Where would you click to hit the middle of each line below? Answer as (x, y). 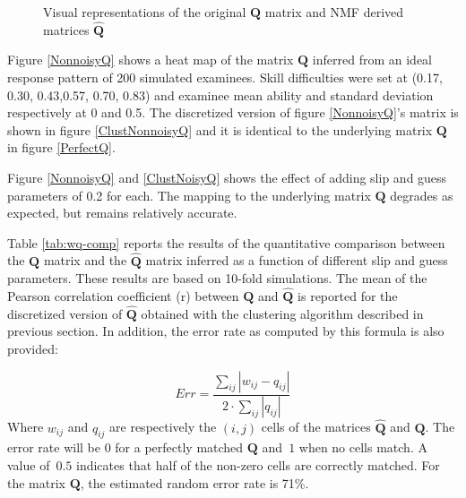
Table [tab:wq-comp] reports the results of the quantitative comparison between (226, 242)
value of (29, 465)
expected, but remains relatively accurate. (122, 213)
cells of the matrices (316, 427)
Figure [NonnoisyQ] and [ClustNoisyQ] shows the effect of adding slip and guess (227, 177)
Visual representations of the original (145, 12)
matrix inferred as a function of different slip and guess (297, 260)
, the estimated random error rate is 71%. (194, 482)
